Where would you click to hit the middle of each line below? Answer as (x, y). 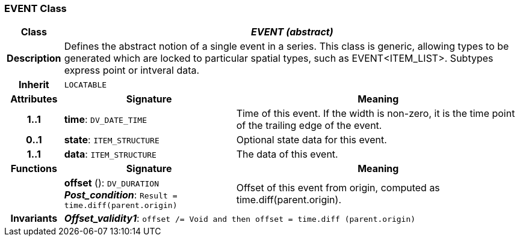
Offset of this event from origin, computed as (338, 187)
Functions (34, 169)
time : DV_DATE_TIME (106, 120)
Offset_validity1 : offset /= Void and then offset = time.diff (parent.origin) (240, 219)
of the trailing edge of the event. (309, 126)
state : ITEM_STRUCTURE (112, 140)
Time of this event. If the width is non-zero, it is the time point (376, 114)
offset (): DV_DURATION (111, 183)
